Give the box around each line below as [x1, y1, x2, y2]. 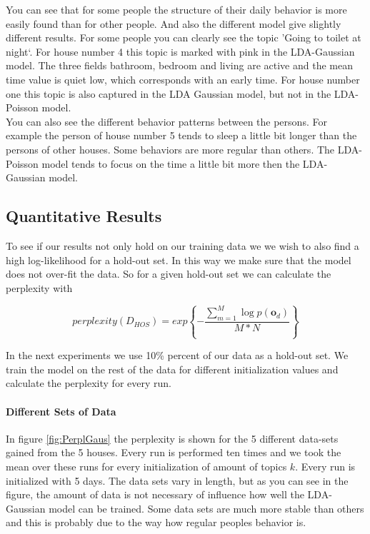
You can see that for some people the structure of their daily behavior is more [6, 2, 347, 16]
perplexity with [6, 280, 73, 295]
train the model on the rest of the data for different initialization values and [6, 361, 339, 376]
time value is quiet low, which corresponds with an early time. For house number [6, 71, 360, 86]
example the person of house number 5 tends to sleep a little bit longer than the [6, 128, 357, 143]
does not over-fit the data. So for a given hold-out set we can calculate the [6, 266, 331, 281]
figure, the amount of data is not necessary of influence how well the [6, 487, 304, 502]
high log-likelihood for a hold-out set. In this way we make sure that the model [6, 252, 351, 267]
